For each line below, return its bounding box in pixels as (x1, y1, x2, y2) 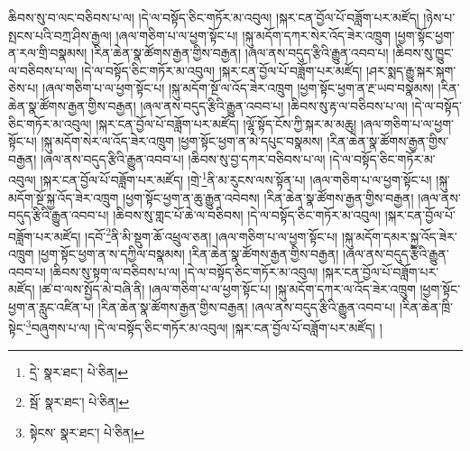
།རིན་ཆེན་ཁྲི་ (399, 297, 454, 316)
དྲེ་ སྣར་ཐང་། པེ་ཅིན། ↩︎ (29, 362, 128, 381)
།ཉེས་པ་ (423, 8, 456, 26)
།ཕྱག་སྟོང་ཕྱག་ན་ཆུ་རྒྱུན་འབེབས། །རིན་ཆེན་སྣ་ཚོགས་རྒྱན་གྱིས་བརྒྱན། (123, 188, 414, 207)
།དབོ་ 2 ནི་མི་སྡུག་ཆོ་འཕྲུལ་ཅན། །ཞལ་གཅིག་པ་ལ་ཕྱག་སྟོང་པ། (85, 224, 338, 245)
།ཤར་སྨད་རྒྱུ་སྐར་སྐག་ (366, 60, 456, 79)
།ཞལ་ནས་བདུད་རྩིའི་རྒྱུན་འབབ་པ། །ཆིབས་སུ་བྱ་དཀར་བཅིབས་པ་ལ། (40, 149, 326, 168)
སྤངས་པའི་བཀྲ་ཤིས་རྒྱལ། (8, 25, 112, 44)
